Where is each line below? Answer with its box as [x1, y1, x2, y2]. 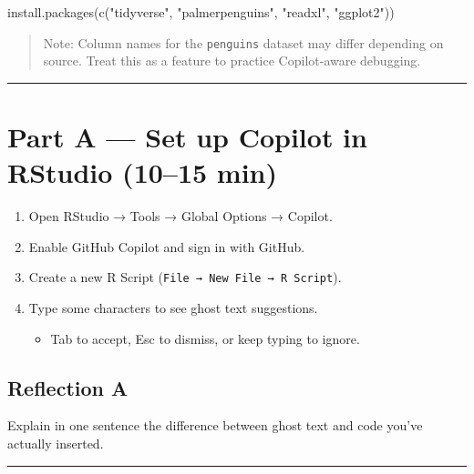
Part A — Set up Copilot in [7, 118, 367, 156]
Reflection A [7, 373, 129, 401]
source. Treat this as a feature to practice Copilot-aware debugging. [43, 51, 421, 70]
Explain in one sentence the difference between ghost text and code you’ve [7, 416, 423, 435]
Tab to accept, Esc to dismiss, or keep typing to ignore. [50, 328, 360, 348]
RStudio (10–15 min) [7, 154, 278, 191]
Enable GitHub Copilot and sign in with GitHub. [28, 237, 305, 256]
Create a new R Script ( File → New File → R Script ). [28, 267, 342, 287]
